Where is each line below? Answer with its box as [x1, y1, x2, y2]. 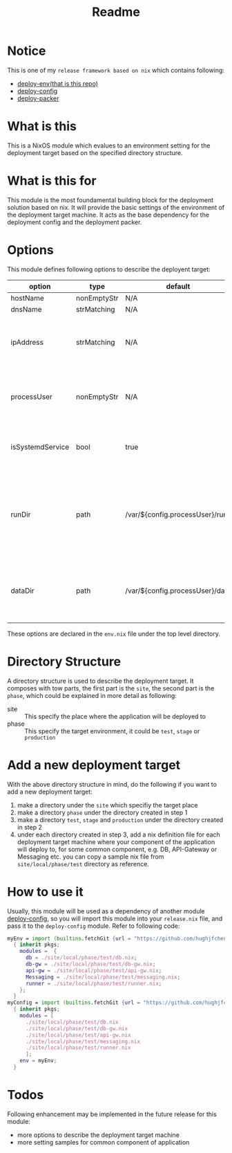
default [166, 281, 191, 291]
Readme [92, 4, 140, 20]
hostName [10, 293, 45, 303]
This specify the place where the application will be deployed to [24, 712, 206, 720]
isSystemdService [10, 442, 70, 452]
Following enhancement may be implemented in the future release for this [7, 1109, 217, 1118]
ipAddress [10, 337, 43, 347]
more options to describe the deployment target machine [17, 1130, 180, 1139]
